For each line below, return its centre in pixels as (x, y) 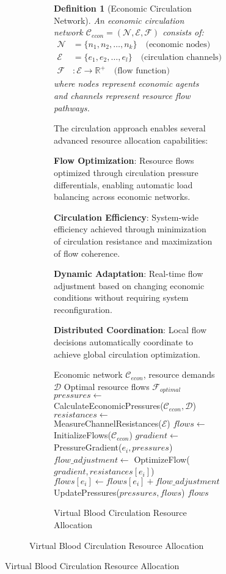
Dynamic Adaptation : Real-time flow (129, 274)
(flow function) (142, 71)
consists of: (183, 32)
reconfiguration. (83, 309)
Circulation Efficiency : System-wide (126, 217)
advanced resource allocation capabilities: (131, 140)
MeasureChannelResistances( (108, 423)
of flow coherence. (87, 253)
